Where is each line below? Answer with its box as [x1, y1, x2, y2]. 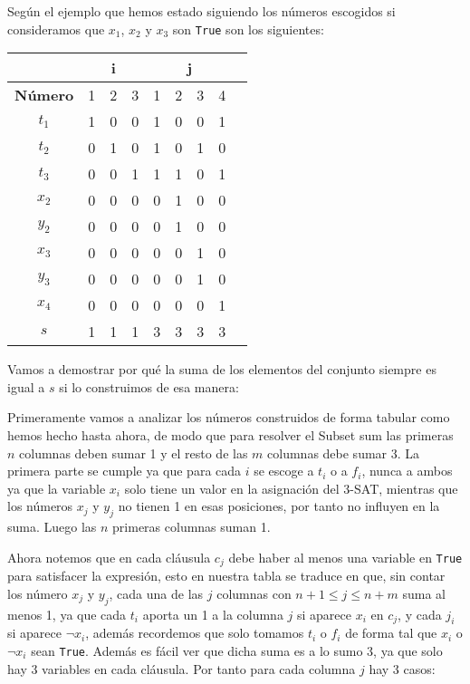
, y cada [398, 604, 442, 623]
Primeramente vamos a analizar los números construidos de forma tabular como [7, 408, 450, 427]
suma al [402, 583, 446, 602]
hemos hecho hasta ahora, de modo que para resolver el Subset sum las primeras [7, 426, 454, 445]
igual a [7, 377, 45, 396]
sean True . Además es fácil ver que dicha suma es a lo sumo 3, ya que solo [31, 641, 443, 660]
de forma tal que [345, 623, 437, 642]
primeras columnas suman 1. [112, 517, 271, 536]
